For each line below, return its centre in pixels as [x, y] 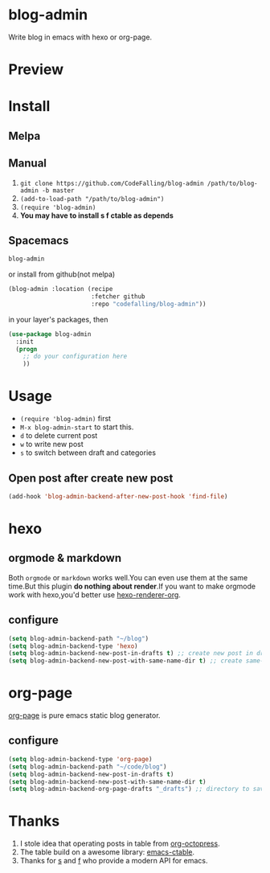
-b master [58, 191]
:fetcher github [119, 297]
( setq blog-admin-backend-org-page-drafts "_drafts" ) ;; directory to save [138, 789]
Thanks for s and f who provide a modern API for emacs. [114, 861]
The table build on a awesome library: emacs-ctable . [107, 852]
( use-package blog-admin [50, 334]
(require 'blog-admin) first [65, 419]
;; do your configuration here [75, 357]
